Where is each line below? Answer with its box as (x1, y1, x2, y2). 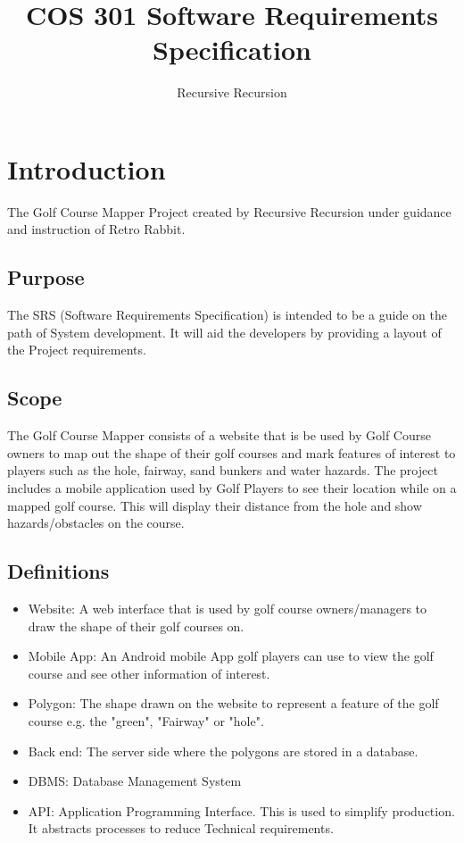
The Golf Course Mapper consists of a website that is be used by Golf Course (7, 426, 431, 445)
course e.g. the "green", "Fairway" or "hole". (28, 711, 264, 730)
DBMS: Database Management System (28, 772, 242, 790)
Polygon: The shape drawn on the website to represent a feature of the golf (28, 694, 439, 713)
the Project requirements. (7, 340, 146, 359)
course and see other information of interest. (28, 664, 270, 682)
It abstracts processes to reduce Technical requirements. (28, 819, 334, 838)
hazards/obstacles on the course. (7, 513, 185, 532)
